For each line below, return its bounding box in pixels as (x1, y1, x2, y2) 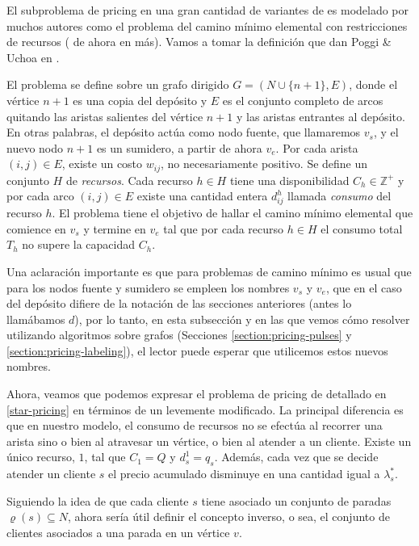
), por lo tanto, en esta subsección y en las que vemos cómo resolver (74, 310, 410, 327)
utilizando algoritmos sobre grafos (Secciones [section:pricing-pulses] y (6, 326, 352, 343)
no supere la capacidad (22, 236, 136, 253)
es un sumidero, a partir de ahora (96, 139, 262, 156)
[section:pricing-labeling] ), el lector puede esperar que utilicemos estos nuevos (6, 342, 388, 359)
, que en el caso (325, 279, 402, 296)
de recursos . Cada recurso (65, 171, 193, 188)
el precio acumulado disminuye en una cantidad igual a (108, 465, 380, 482)
